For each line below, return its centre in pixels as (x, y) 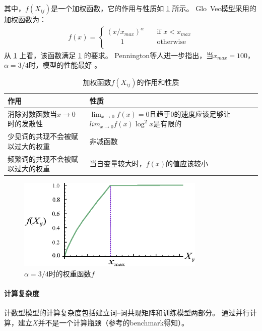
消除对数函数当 (32, 113)
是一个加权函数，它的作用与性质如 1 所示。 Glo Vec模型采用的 (154, 8)
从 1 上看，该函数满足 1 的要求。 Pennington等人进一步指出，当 (109, 55)
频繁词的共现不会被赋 (43, 158)
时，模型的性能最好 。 (65, 65)
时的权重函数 (70, 273)
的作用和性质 (158, 82)
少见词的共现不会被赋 (43, 136)
